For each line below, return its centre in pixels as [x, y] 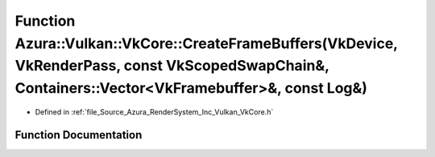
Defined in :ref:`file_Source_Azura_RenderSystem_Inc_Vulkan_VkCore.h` [154, 111]
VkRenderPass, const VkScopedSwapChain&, [172, 66]
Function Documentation [79, 135]
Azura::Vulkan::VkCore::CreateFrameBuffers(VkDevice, [206, 43]
